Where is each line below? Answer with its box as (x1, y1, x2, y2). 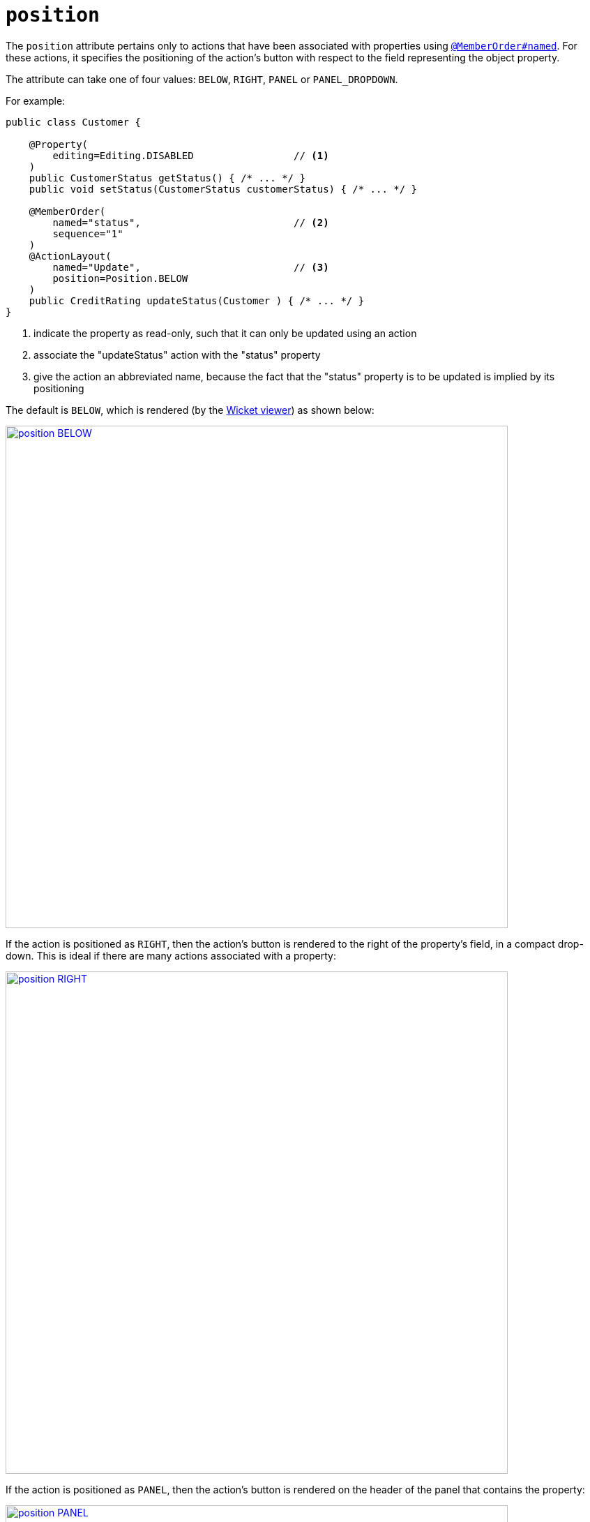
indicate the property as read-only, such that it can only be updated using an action (33, 327, 417, 339)
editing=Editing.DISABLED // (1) (52, 149, 329, 161)
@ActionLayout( (29, 250, 112, 262)
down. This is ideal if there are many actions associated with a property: (6, 949, 336, 962)
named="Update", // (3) (52, 261, 329, 273)
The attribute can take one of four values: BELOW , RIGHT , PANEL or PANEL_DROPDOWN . (6, 73, 398, 85)
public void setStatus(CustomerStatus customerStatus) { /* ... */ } (29, 183, 418, 195)
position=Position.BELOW (52, 272, 188, 284)
